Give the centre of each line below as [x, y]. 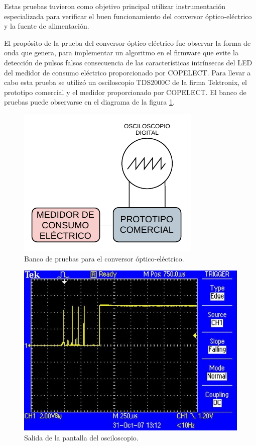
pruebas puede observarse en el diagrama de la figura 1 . [89, 102]
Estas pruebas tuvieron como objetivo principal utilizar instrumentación [115, 6]
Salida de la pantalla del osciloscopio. [81, 437]
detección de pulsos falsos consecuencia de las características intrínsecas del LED [128, 62]
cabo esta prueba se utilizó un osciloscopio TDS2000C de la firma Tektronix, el [125, 82]
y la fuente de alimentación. [47, 26]
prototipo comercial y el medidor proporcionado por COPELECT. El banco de [125, 92]
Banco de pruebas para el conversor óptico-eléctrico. [104, 258]
